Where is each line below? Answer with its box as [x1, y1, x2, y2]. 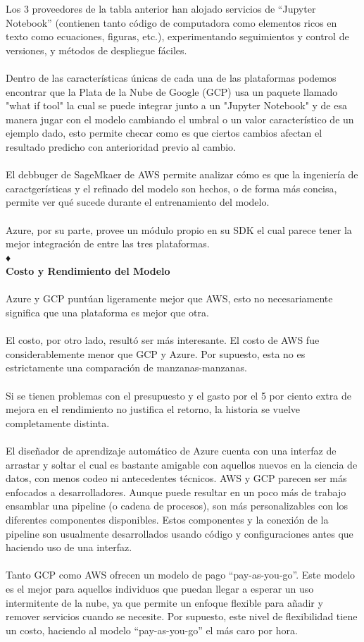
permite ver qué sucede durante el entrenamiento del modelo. [6, 195, 270, 209]
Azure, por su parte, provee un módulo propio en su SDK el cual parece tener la [6, 222, 352, 237]
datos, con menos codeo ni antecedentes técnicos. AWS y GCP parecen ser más [6, 471, 347, 486]
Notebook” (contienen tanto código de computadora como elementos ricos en [6, 15, 337, 30]
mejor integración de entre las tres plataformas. [6, 236, 210, 251]
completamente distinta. [6, 415, 110, 430]
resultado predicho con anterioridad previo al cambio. [6, 139, 236, 154]
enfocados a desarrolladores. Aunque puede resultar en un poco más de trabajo [6, 484, 346, 499]
